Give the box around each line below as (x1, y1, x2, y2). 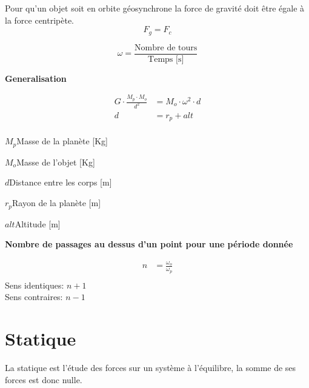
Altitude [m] (15, 217, 61, 230)
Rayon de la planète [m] (12, 196, 101, 209)
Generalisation (5, 72, 67, 84)
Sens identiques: (5, 278, 64, 291)
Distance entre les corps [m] (9, 176, 112, 189)
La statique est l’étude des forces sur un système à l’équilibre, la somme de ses (5, 361, 296, 374)
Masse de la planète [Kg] (16, 135, 108, 147)
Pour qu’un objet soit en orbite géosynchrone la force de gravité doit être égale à (5, 2, 305, 14)
